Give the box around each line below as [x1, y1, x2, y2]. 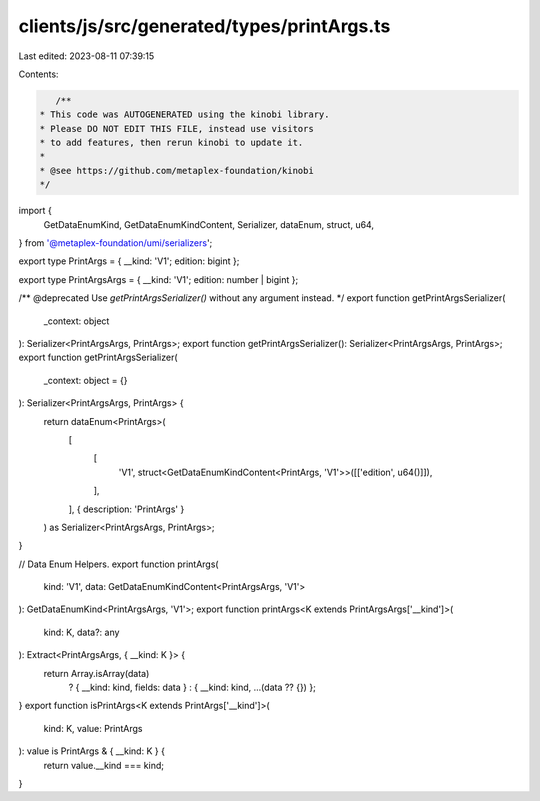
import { [18, 205, 52, 217]
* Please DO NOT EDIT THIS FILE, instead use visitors [39, 123, 314, 134]
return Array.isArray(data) [43, 667, 150, 679]
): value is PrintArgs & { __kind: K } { [18, 745, 165, 757]
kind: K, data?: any [43, 626, 120, 638]
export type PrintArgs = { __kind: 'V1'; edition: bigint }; [18, 255, 240, 267]
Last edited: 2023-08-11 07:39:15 [18, 50, 155, 62]
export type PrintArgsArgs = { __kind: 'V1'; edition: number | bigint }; [18, 273, 299, 285]
